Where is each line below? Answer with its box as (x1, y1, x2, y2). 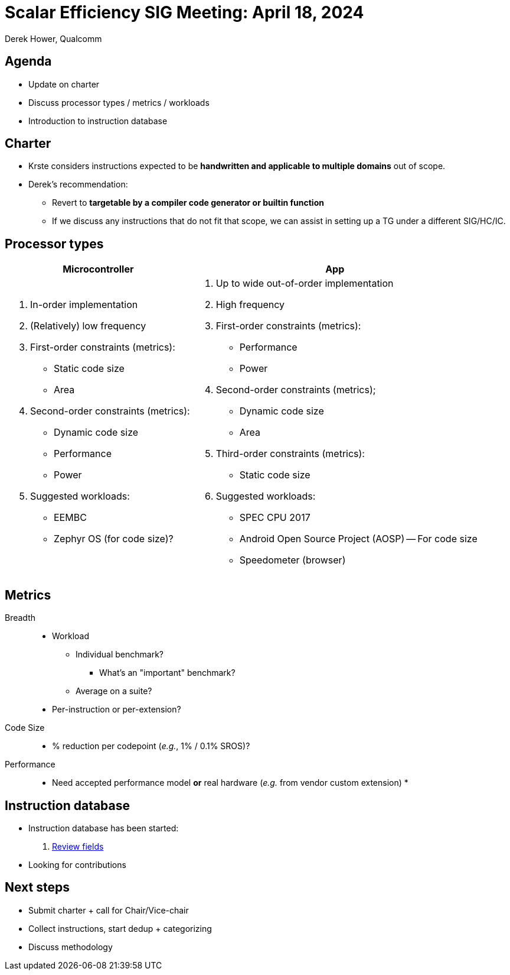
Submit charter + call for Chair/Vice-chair (28, 905, 189, 915)
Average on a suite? (76, 686, 152, 697)
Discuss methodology (28, 941, 113, 952)
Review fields (52, 841, 104, 851)
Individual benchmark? (76, 649, 164, 660)
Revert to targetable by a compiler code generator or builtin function (52, 197, 324, 208)
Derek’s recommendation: (28, 179, 128, 190)
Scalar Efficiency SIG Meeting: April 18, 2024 (5, 2, 364, 22)
